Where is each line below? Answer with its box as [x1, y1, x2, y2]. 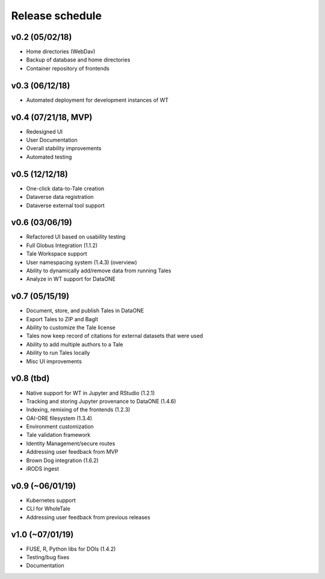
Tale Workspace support [26, 250, 87, 257]
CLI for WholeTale [26, 505, 70, 512]
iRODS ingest [26, 465, 60, 472]
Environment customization [26, 423, 94, 430]
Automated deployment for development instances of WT [26, 96, 169, 104]
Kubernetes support [26, 496, 76, 504]
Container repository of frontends [26, 64, 110, 72]
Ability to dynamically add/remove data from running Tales [26, 267, 172, 274]
